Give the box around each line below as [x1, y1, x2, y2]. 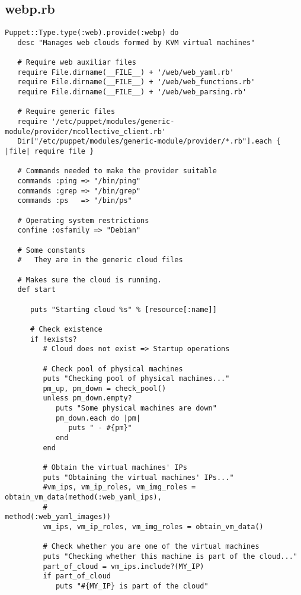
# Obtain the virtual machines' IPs [43, 463, 187, 472]
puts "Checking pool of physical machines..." [43, 374, 230, 383]
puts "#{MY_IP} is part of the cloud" [55, 581, 209, 590]
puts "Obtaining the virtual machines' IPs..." [43, 473, 234, 482]
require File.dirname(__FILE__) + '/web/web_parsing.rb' [17, 88, 247, 97]
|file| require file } [5, 147, 94, 156]
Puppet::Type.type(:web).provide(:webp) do [5, 28, 179, 37]
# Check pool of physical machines [43, 364, 183, 373]
